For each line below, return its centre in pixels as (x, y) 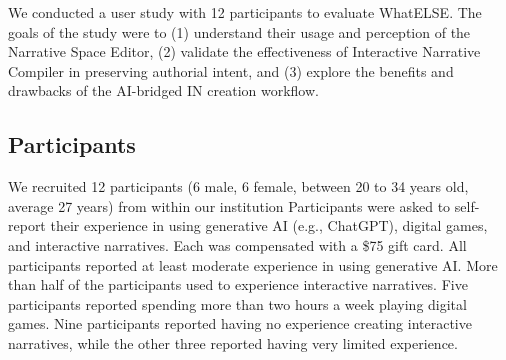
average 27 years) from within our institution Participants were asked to (229, 205)
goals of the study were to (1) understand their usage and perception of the (239, 31)
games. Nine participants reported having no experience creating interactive (240, 323)
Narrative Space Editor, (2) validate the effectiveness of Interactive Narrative (244, 51)
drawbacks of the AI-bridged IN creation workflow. (163, 90)
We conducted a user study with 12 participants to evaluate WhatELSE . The (245, 12)
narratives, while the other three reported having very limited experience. (233, 342)
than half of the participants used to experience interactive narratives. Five (238, 284)
